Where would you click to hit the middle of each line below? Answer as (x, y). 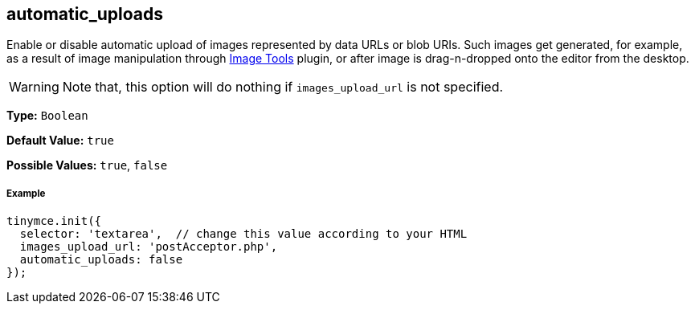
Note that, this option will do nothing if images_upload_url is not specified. (283, 87)
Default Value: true (60, 141)
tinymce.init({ (54, 221)
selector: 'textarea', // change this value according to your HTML (243, 234)
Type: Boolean (47, 116)
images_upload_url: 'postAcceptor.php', (149, 247)
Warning (34, 87)
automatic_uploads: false (101, 260)
